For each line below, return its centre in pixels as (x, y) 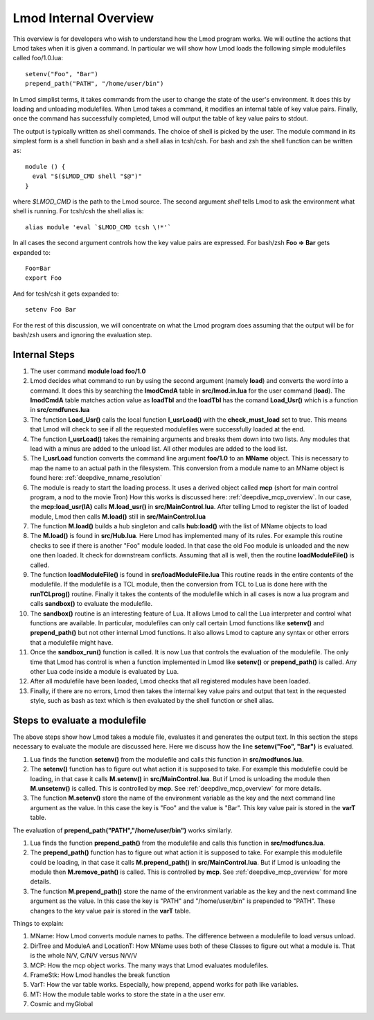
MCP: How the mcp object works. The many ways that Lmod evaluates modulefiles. (150, 965)
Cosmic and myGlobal (62, 1004)
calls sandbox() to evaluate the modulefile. (91, 604)
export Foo (44, 278)
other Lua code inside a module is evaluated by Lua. (105, 671)
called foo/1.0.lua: (38, 58)
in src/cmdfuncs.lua (60, 410)
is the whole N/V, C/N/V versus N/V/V (84, 956)
